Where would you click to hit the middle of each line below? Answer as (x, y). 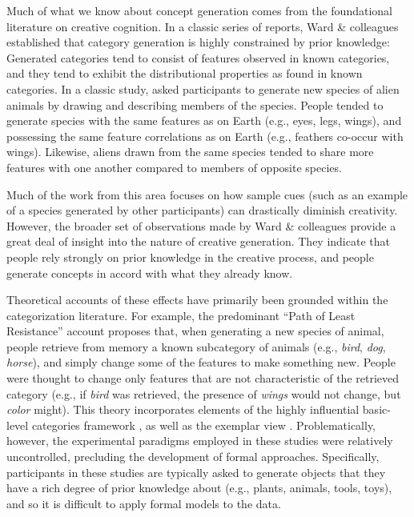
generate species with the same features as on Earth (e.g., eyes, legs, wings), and (204, 120)
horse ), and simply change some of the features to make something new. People (201, 362)
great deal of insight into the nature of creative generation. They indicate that (198, 241)
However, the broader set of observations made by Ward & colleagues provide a (201, 225)
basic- (376, 409)
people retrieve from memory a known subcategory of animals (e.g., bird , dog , (196, 346)
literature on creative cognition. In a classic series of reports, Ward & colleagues (203, 26)
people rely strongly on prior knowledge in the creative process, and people (190, 256)
